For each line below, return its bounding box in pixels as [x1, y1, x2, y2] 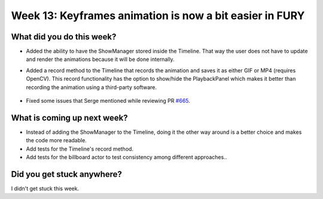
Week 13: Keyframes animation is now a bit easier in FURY [11, 9, 305, 22]
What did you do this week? [11, 32, 117, 42]
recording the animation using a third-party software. [26, 84, 157, 91]
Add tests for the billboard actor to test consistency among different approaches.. [26, 154, 227, 161]
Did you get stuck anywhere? [11, 169, 123, 179]
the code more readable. [26, 137, 87, 144]
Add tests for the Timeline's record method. [26, 145, 134, 152]
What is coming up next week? [11, 112, 128, 123]
